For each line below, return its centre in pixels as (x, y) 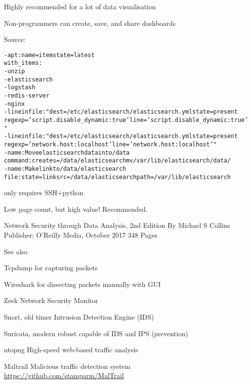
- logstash (20, 88)
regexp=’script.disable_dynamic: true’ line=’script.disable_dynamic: (117, 120)
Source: (15, 39)
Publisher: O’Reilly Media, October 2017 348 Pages (81, 235)
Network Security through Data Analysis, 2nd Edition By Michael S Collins (117, 225)
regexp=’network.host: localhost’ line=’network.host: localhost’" (110, 144)
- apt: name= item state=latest (49, 55)
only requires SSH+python (44, 192)
